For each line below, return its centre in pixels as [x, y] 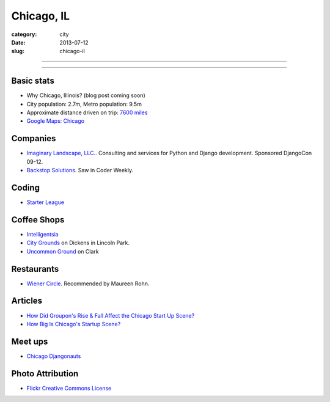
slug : [18, 51]
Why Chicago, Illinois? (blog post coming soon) [86, 95]
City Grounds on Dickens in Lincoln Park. [78, 243]
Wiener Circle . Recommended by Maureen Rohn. [88, 283]
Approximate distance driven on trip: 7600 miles [87, 112]
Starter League [45, 202]
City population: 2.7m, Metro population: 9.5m [84, 104]
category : [24, 34]
